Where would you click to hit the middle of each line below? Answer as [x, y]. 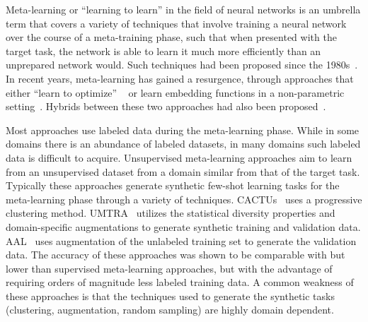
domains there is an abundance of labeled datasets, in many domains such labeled [183, 144]
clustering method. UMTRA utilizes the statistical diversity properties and [171, 213]
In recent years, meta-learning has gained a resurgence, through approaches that [180, 78]
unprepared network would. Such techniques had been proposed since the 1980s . [182, 65]
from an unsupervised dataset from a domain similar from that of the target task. [183, 171]
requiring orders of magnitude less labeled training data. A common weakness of [180, 282]
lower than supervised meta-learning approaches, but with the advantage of [169, 268]
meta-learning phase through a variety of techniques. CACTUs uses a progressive [184, 199]
